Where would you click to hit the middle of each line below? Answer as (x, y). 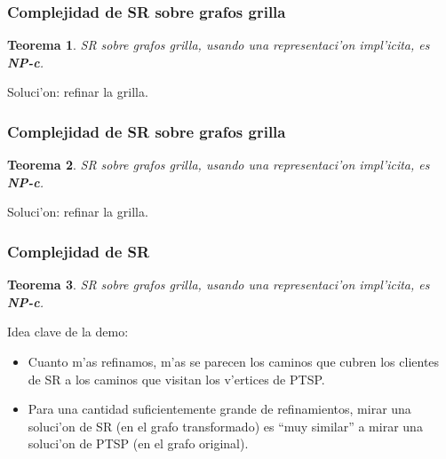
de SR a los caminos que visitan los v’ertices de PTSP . (176, 379)
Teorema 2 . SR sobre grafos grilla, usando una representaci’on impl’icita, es (219, 165)
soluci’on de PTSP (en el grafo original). (138, 443)
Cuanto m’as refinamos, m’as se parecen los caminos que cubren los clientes (234, 361)
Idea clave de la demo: (68, 332)
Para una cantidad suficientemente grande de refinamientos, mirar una (219, 409)
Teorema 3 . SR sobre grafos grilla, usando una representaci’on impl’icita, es (219, 285)
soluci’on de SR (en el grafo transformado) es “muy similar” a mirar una (225, 426)
